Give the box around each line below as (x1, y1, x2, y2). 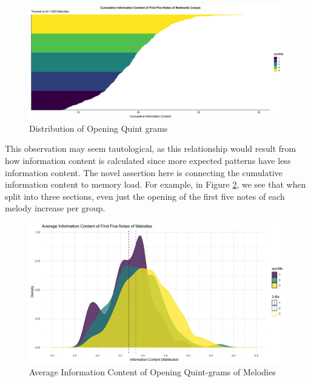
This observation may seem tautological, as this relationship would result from (5, 142, 296, 155)
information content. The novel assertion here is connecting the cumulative (5, 166, 283, 179)
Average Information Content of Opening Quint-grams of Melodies (29, 365, 276, 378)
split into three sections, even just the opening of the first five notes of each (5, 189, 285, 202)
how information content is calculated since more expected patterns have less (5, 154, 291, 166)
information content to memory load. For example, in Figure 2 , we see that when (5, 178, 306, 191)
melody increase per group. (5, 202, 105, 214)
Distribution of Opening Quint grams (29, 121, 168, 134)
